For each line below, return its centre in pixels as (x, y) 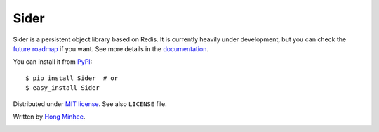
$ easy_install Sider (62, 88)
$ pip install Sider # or (72, 78)
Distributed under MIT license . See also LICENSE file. (90, 104)
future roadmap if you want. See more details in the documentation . (111, 48)
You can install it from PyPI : (53, 62)
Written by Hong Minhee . (49, 117)
